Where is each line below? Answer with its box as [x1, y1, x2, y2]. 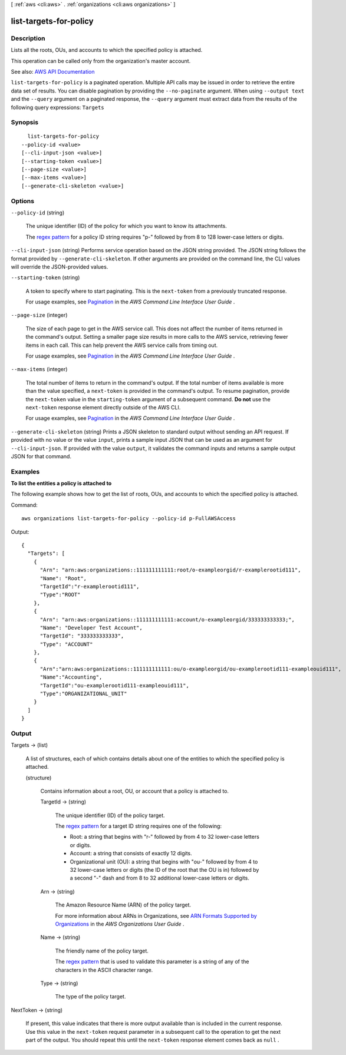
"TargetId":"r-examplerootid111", [39, 583, 140, 590]
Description [11, 34, 45, 42]
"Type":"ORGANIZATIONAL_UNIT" [39, 690, 127, 697]
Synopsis [11, 118, 38, 127]
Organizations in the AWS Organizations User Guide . [55, 921, 185, 927]
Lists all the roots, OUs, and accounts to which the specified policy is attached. [11, 47, 203, 54]
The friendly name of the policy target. [55, 947, 149, 954]
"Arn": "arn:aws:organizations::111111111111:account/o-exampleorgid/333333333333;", [39, 616, 295, 623]
